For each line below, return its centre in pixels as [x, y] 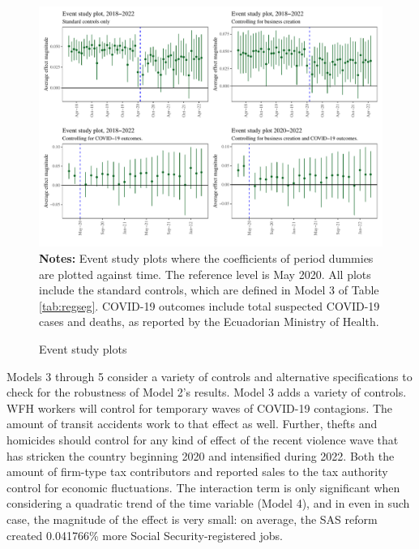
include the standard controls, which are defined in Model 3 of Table [209, 290]
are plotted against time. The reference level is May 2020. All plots [205, 274]
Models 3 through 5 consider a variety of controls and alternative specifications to [209, 376]
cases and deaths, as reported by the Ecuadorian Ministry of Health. [209, 322]
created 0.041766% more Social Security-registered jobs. [145, 535]
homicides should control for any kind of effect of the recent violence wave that [203, 440]
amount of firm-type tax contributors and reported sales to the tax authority [197, 472]
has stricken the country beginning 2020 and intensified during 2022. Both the [201, 455]
